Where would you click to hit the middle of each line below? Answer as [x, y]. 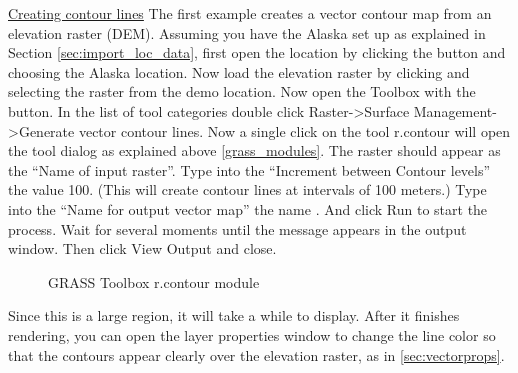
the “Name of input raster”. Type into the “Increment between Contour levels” [249, 169]
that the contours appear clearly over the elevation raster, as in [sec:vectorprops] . [256, 354]
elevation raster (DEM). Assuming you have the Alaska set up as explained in [247, 32]
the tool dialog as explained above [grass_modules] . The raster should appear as [254, 150]
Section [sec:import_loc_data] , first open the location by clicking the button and [257, 52]
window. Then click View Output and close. [142, 248]
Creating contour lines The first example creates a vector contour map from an [250, 13]
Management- [455, 110]
